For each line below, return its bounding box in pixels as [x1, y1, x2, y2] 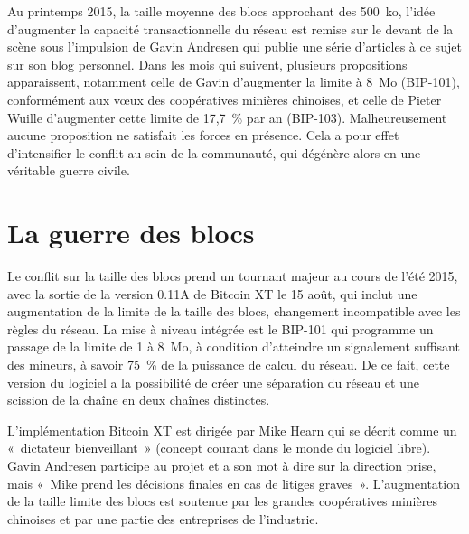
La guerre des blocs [7, 214, 255, 251]
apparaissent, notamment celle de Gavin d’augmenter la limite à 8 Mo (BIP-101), [7, 72, 460, 91]
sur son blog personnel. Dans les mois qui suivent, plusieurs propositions [7, 54, 408, 73]
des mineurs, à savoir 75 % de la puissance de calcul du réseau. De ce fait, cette [7, 355, 450, 374]
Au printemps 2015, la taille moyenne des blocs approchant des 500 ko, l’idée [7, 2, 436, 20]
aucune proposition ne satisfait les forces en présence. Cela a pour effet [7, 126, 399, 145]
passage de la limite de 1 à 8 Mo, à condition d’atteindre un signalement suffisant [7, 337, 460, 356]
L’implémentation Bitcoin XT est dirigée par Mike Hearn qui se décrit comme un [7, 420, 457, 439]
